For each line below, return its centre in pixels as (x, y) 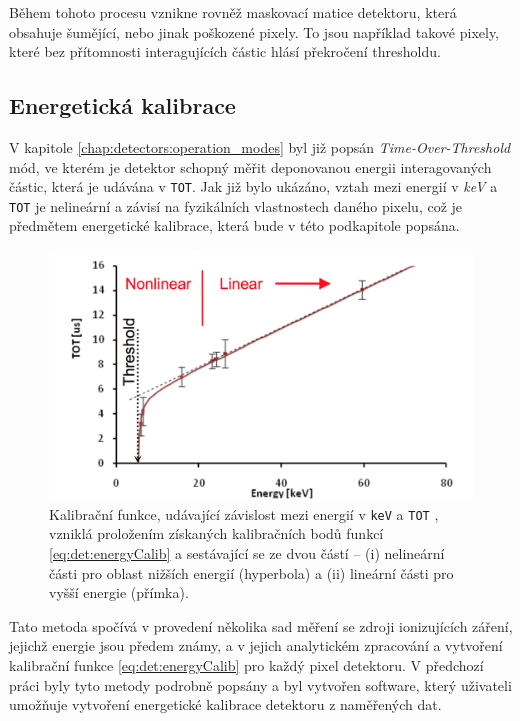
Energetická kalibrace (122, 105)
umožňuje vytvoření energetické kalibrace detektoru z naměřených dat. (225, 704)
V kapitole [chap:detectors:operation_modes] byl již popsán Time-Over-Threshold (260, 146)
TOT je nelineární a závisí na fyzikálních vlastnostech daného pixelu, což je (236, 205)
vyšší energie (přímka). (119, 592)
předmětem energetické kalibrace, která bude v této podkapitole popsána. (234, 225)
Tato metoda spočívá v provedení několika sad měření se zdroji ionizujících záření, (261, 625)
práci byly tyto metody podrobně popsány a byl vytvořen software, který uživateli (260, 684)
